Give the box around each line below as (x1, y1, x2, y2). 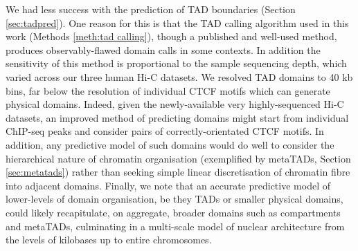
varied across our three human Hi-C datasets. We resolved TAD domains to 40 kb (6, 69, 353, 84)
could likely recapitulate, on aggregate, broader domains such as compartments (6, 205, 341, 219)
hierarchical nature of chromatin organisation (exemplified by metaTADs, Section (6, 151, 351, 165)
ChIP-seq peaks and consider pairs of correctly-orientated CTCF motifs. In (6, 124, 324, 138)
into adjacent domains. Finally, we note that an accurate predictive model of (6, 178, 330, 192)
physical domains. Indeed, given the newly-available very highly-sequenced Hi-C (6, 97, 344, 111)
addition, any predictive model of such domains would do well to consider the (6, 137, 334, 151)
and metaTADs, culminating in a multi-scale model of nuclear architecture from (6, 219, 345, 233)
